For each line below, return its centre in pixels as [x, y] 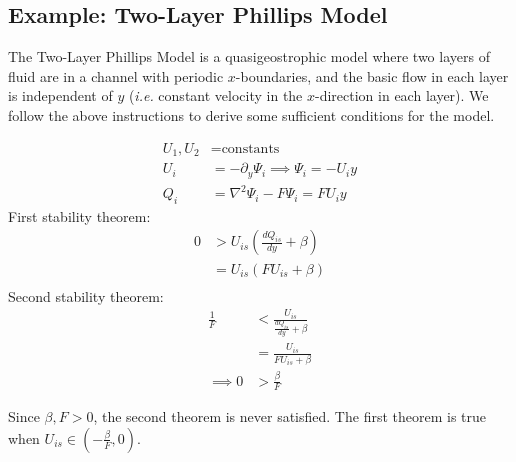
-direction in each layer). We [402, 95]
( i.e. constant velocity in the [215, 95]
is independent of [60, 95]
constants [250, 148]
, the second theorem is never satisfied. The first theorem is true [290, 416]
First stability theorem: [79, 215]
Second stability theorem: [86, 295]
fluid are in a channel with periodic [116, 75]
